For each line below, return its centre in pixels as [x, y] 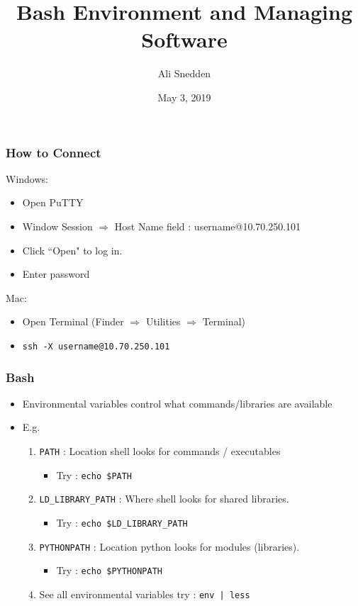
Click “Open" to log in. [72, 250]
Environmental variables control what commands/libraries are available [177, 403]
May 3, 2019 [184, 97]
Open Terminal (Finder [73, 321]
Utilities [163, 321]
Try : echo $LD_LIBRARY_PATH [122, 522]
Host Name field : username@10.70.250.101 [208, 226]
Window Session [57, 226]
